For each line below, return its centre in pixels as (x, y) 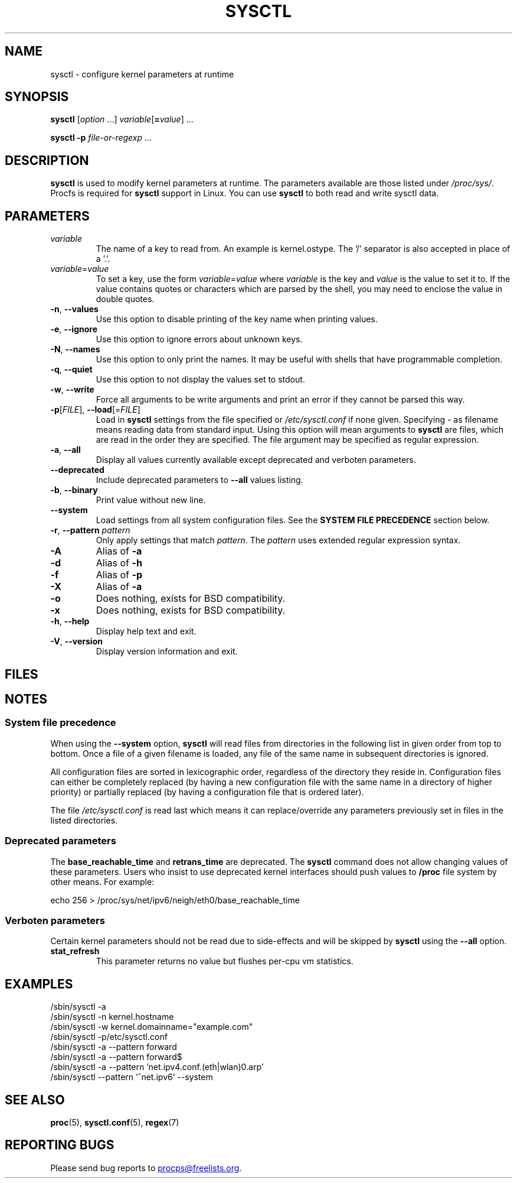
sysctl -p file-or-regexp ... (101, 138)
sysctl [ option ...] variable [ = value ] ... (122, 119)
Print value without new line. (151, 500)
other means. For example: (102, 881)
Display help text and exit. (146, 631)
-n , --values (74, 309)
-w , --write (72, 390)
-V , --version (76, 641)
